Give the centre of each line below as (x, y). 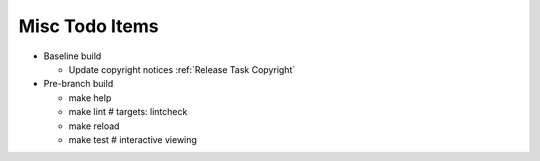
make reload (94, 126)
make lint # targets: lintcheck (128, 112)
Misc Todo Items (88, 26)
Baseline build (72, 56)
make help (90, 97)
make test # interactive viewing (132, 139)
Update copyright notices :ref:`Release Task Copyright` (182, 69)
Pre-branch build (78, 84)
